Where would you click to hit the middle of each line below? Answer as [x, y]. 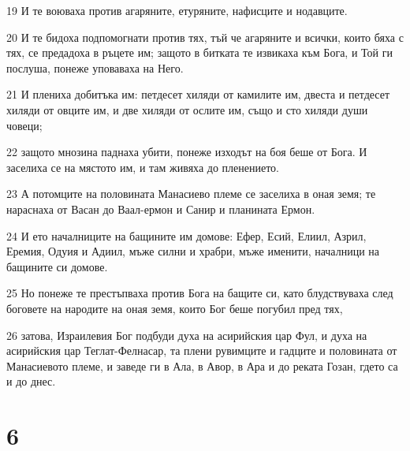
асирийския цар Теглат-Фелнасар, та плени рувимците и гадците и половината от [202, 350]
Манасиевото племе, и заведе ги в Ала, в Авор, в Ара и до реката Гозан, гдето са [202, 365]
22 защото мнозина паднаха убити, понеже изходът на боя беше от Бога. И [187, 152]
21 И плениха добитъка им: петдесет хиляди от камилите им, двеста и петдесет [198, 94]
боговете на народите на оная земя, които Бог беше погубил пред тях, [175, 308]
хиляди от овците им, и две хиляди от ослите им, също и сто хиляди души [187, 109]
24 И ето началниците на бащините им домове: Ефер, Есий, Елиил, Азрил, [186, 235]
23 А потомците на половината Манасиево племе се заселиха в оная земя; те [191, 194]
